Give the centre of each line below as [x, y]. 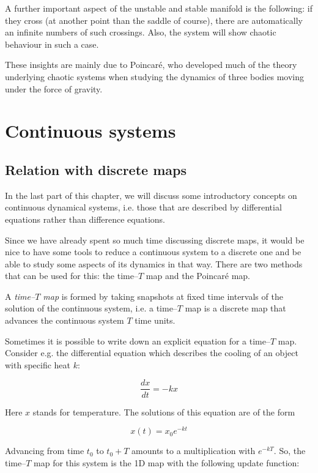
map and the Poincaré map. [198, 276]
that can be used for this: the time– [72, 276]
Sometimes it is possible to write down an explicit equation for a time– [138, 341]
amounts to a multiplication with [194, 451]
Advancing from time [45, 451]
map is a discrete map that [235, 308]
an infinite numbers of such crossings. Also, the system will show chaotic [141, 32]
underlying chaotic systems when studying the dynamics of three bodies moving [154, 76]
